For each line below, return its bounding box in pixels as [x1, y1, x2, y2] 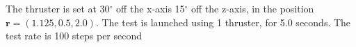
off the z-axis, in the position [191, 1, 314, 15]
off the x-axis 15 [116, 1, 185, 15]
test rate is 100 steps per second [6, 28, 143, 43]
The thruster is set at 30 [6, 1, 110, 15]
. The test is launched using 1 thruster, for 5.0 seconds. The [95, 15, 351, 29]
